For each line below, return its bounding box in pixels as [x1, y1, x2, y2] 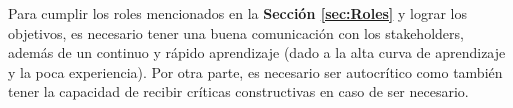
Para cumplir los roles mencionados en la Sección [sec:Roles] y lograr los [8, 3, 467, 23]
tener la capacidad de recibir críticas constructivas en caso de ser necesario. [8, 81, 469, 102]
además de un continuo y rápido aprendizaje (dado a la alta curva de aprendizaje [8, 42, 506, 63]
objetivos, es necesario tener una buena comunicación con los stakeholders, [8, 22, 464, 43]
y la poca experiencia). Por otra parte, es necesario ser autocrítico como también [8, 61, 503, 82]
